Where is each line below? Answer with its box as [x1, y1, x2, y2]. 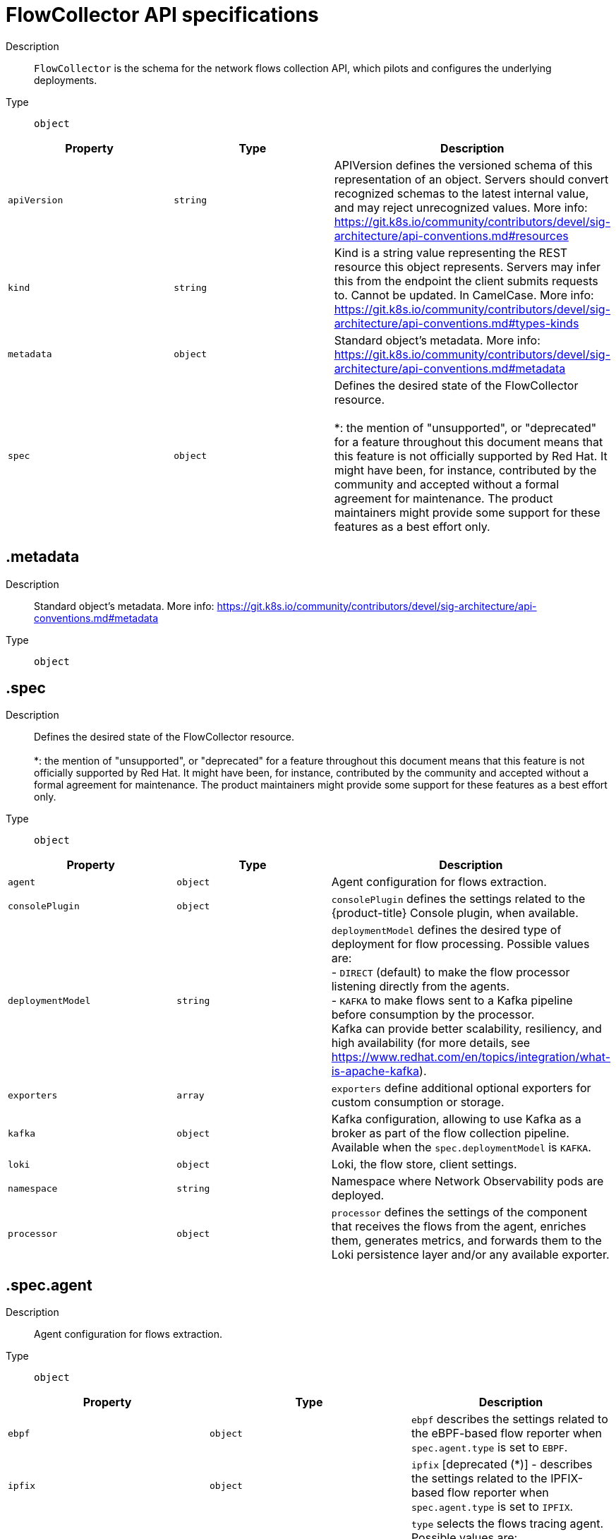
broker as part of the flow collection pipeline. [331, 1126, 569, 1141]
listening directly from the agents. [331, 979, 510, 994]
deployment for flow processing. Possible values [331, 937, 590, 952]
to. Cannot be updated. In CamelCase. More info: [334, 287, 594, 302]
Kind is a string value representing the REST [334, 245, 568, 260]
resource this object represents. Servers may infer [334, 259, 600, 274]
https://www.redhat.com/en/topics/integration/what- [331, 1050, 610, 1065]
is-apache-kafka [331, 1064, 420, 1079]
